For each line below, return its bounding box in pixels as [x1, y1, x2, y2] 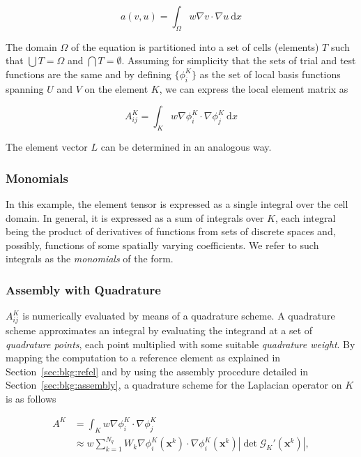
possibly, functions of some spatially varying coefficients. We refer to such [6, 237, 319, 252]
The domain [6, 39, 57, 54]
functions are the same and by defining [6, 66, 171, 81]
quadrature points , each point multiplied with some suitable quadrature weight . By [6, 336, 355, 351]
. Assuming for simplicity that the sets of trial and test [121, 53, 356, 68]
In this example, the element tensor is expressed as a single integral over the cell [6, 196, 348, 211]
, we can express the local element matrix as [159, 81, 348, 96]
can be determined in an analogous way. [100, 140, 272, 154]
